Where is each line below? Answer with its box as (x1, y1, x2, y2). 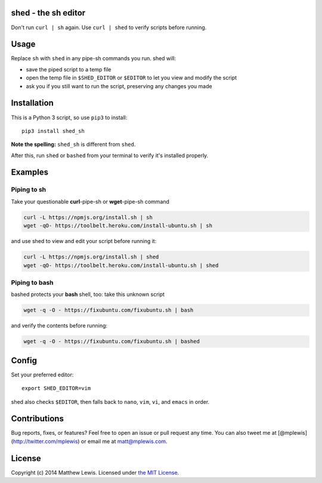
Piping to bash (11, 278, 54, 286)
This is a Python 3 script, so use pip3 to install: (11, 114, 128, 121)
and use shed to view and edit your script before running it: (11, 238, 157, 245)
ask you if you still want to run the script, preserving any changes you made (26, 82, 212, 89)
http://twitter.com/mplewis (13, 438, 78, 445)
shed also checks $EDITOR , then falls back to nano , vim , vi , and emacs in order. (11, 398, 210, 405)
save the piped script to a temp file (26, 66, 112, 73)
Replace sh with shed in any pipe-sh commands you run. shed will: (11, 55, 177, 62)
